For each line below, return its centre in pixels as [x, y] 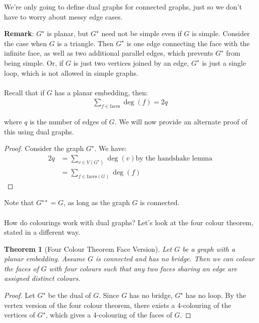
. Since [109, 295]
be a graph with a [209, 249]
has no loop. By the [216, 295]
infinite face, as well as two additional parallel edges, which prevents [109, 53]
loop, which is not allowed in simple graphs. [71, 72]
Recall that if [24, 92]
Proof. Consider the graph [44, 148]
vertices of [20, 315]
